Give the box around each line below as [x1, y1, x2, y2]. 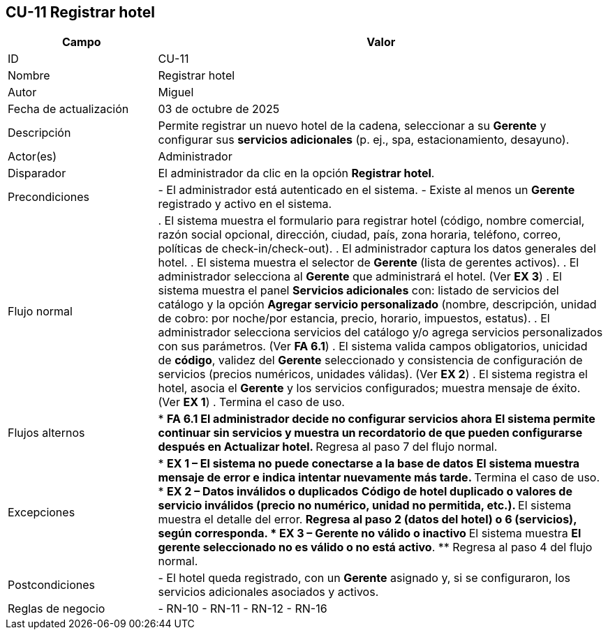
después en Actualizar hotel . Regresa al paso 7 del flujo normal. [158, 440, 498, 454]
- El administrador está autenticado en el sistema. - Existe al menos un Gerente [158, 183, 575, 197]
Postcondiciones [8, 578, 95, 592]
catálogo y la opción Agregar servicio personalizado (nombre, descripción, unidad [158, 297, 597, 312]
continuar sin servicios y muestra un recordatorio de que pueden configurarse [158, 426, 583, 440]
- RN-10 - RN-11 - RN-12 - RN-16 [158, 602, 327, 616]
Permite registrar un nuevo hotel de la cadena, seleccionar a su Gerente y [158, 119, 547, 133]
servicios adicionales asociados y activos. [158, 585, 379, 599]
